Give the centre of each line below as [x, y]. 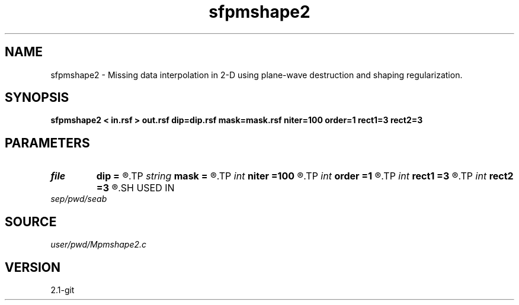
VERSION [33, 267]
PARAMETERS [47, 143]
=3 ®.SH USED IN [135, 188]
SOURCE [31, 221]
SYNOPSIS [37, 98]
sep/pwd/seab [79, 199]
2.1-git [63, 290]
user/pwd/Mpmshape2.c [99, 245]
